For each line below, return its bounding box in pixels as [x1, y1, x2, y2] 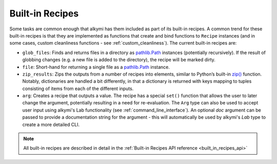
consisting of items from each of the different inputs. [22, 85, 134, 92]
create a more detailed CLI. [22, 121, 80, 127]
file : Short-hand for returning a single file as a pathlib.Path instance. [22, 64, 170, 70]
